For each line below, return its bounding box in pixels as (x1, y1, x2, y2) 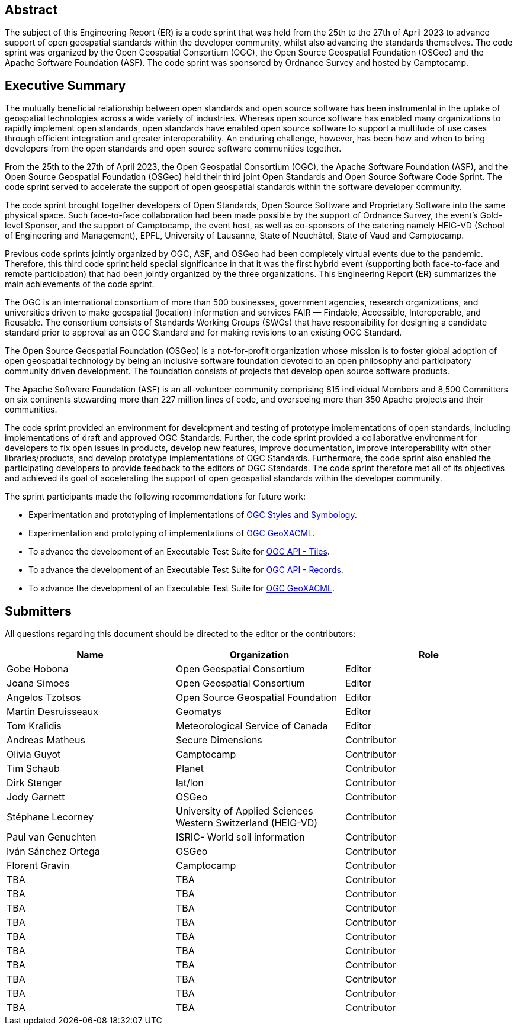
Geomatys (175, 706, 221, 718)
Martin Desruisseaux (7, 706, 99, 718)
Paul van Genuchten (7, 831, 97, 844)
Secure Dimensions (175, 734, 262, 746)
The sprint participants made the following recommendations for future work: (5, 491, 306, 502)
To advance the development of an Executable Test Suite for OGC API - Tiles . (28, 546, 330, 557)
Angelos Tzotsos (7, 691, 81, 704)
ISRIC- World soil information (175, 831, 305, 844)
